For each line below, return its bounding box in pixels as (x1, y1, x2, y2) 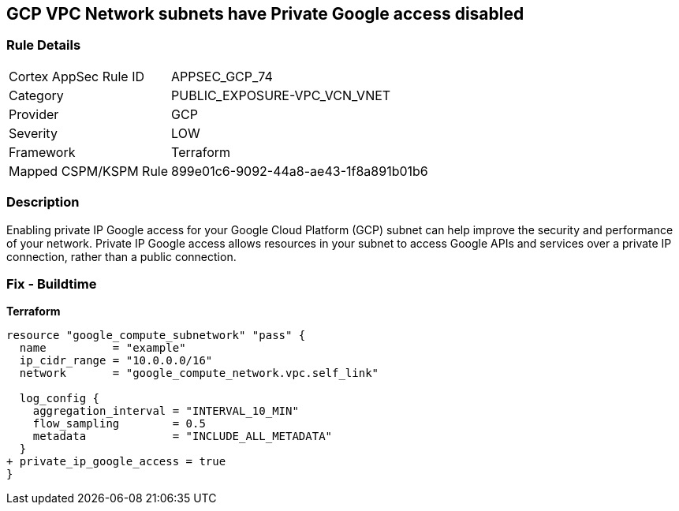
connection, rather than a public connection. (6, 249, 237, 263)
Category (9, 87, 64, 103)
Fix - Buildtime (6, 275, 97, 292)
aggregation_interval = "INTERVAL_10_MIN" (32, 405, 299, 418)
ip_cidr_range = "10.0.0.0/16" (19, 354, 213, 367)
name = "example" (19, 341, 186, 355)
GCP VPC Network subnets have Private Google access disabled (6, 4, 524, 24)
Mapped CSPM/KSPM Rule (9, 162, 169, 179)
